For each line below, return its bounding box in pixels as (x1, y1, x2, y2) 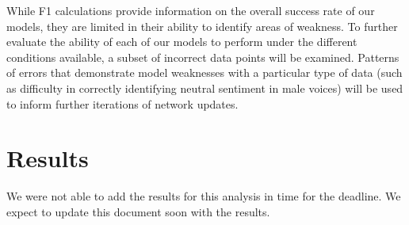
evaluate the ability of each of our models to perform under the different (6, 33, 357, 50)
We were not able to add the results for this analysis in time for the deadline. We (6, 188, 401, 204)
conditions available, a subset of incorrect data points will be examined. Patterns (6, 48, 399, 65)
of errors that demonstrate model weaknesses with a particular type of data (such (6, 64, 403, 81)
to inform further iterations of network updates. (6, 95, 239, 112)
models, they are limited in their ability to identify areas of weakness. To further (6, 17, 398, 34)
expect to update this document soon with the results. (6, 203, 270, 219)
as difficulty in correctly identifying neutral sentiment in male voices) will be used (6, 79, 403, 96)
